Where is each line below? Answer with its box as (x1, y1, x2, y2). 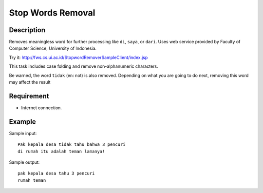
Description (9, 26, 46, 34)
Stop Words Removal (9, 7, 95, 18)
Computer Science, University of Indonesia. (9, 45, 97, 51)
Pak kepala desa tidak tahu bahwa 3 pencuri (18, 142, 126, 147)
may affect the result (9, 79, 51, 85)
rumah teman (18, 177, 46, 183)
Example (9, 117, 36, 126)
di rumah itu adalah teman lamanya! (18, 149, 105, 154)
